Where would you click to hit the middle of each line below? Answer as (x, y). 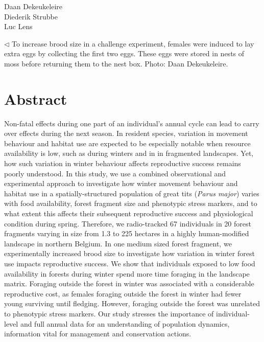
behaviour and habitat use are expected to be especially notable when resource (127, 143)
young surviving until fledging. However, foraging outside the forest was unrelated (132, 303)
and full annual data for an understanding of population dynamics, (125, 323)
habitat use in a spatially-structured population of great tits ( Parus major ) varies (132, 193)
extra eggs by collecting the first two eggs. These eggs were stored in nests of (124, 53)
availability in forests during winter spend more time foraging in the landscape (127, 273)
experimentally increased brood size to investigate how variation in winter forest (129, 253)
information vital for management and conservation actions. (98, 334)
